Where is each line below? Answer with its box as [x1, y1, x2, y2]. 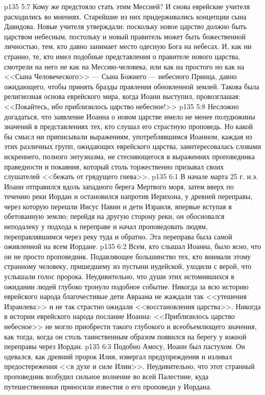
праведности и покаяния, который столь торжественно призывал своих [4, 161, 224, 171]
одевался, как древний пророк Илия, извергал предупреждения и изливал [4, 351, 232, 361]
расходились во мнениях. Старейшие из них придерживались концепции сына [4, 11, 247, 21]
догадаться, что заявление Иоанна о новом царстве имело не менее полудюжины [4, 111, 255, 121]
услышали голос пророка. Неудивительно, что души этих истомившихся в [4, 271, 234, 282]
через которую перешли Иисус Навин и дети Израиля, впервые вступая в [4, 201, 232, 211]
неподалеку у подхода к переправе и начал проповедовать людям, [4, 221, 208, 232]
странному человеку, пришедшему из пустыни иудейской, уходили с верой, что [4, 261, 252, 271]
